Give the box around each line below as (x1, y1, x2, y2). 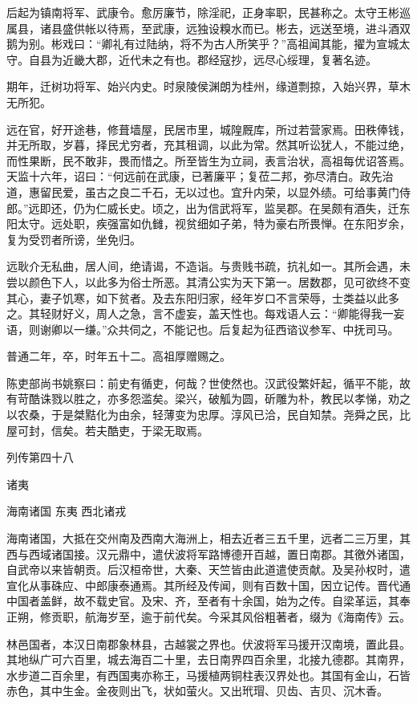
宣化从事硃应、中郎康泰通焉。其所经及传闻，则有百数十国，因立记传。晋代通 (6, 576, 411, 593)
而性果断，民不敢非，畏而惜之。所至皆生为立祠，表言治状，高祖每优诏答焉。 (6, 152, 411, 169)
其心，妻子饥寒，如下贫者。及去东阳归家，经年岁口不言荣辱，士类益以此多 (6, 289, 399, 306)
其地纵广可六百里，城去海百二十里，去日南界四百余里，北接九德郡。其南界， (6, 651, 411, 668)
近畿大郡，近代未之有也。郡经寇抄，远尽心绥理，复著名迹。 (62, 51, 377, 67)
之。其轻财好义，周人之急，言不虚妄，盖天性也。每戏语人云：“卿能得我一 (6, 305, 394, 322)
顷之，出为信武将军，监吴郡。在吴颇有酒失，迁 (152, 199, 399, 216)
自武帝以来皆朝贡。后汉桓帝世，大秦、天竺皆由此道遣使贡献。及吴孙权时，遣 (6, 561, 411, 578)
